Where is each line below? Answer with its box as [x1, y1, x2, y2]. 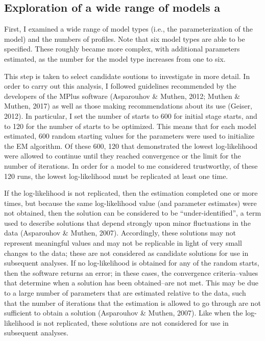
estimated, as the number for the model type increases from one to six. [4, 53, 226, 64]
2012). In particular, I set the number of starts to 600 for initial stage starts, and [4, 110, 257, 121]
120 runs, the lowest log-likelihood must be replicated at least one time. [4, 170, 228, 181]
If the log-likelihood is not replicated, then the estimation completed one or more [4, 188, 258, 198]
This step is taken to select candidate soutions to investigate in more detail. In [4, 70, 250, 81]
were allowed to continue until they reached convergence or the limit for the [4, 150, 241, 161]
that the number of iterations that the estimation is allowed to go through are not [4, 297, 261, 308]
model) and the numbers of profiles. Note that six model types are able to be [4, 33, 245, 44]
